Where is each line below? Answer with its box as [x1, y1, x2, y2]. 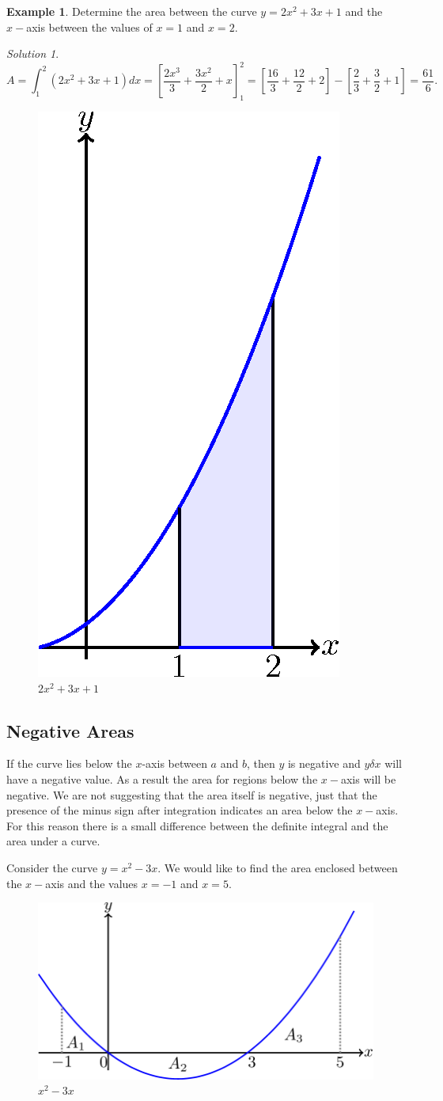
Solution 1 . [6, 45, 59, 62]
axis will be [340, 771, 396, 788]
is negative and [287, 755, 361, 772]
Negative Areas [6, 718, 134, 742]
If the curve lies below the [6, 755, 132, 772]
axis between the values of [26, 18, 153, 35]
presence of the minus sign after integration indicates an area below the [6, 802, 353, 818]
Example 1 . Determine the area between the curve [6, 3, 257, 19]
